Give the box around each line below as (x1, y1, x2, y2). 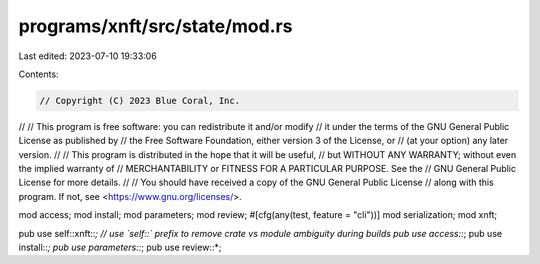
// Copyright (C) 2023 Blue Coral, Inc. (39, 95, 240, 106)
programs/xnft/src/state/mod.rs (18, 15, 293, 37)
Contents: (18, 68, 59, 80)
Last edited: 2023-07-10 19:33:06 (18, 50, 157, 62)
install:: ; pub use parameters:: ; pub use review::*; (18, 241, 222, 254)
